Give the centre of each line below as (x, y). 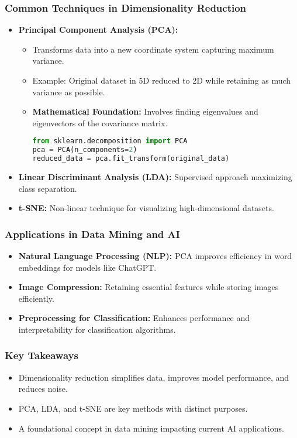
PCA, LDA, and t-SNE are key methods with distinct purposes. (133, 408)
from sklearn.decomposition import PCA (110, 141)
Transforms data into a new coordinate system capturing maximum (153, 49)
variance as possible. (69, 92)
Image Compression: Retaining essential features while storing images (148, 287)
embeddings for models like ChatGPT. (87, 267)
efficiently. (36, 298)
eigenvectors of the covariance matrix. (100, 123)
